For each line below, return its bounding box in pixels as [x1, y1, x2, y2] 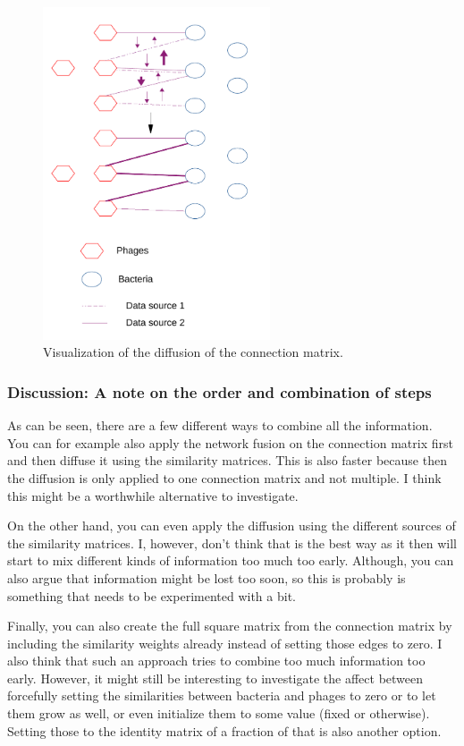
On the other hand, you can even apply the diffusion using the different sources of [7, 516, 456, 535]
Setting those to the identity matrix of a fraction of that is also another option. [7, 721, 442, 740]
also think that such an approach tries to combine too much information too [7, 651, 426, 670]
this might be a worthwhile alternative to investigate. [7, 486, 299, 504]
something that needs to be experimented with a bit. [7, 586, 296, 605]
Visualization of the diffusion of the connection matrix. [43, 343, 343, 361]
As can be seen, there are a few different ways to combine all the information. [7, 416, 433, 435]
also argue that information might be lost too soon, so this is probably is [7, 568, 406, 587]
